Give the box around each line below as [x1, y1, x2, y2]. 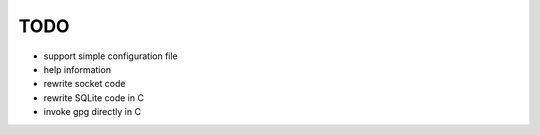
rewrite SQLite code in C [43, 91, 145, 104]
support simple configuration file [43, 50, 179, 62]
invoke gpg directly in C [43, 106, 142, 118]
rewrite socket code [43, 78, 126, 90]
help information [43, 63, 112, 75]
